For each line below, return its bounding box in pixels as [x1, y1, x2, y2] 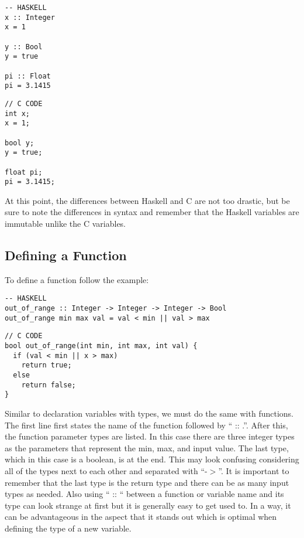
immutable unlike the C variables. [5, 217, 126, 229]
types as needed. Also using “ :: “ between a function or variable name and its [5, 488, 284, 500]
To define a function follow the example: [5, 273, 149, 285]
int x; [5, 109, 30, 118]
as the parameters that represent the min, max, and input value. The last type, [5, 441, 289, 454]
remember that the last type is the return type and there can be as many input [5, 476, 289, 488]
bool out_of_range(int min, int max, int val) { [5, 342, 198, 350]
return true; [21, 361, 72, 370]
